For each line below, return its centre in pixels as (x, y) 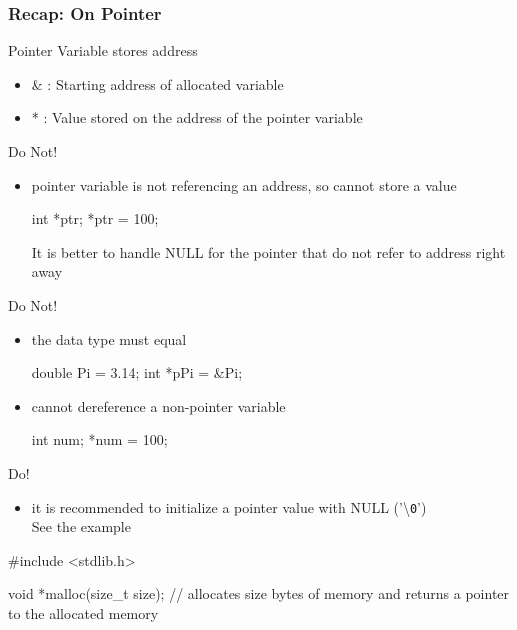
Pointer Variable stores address (103, 50)
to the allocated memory (83, 612)
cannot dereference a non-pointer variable (158, 405)
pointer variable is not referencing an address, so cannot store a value (244, 184)
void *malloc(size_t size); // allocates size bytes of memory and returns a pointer (259, 593)
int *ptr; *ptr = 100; (95, 218)
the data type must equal (109, 338)
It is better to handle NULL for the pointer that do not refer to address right (268, 251)
